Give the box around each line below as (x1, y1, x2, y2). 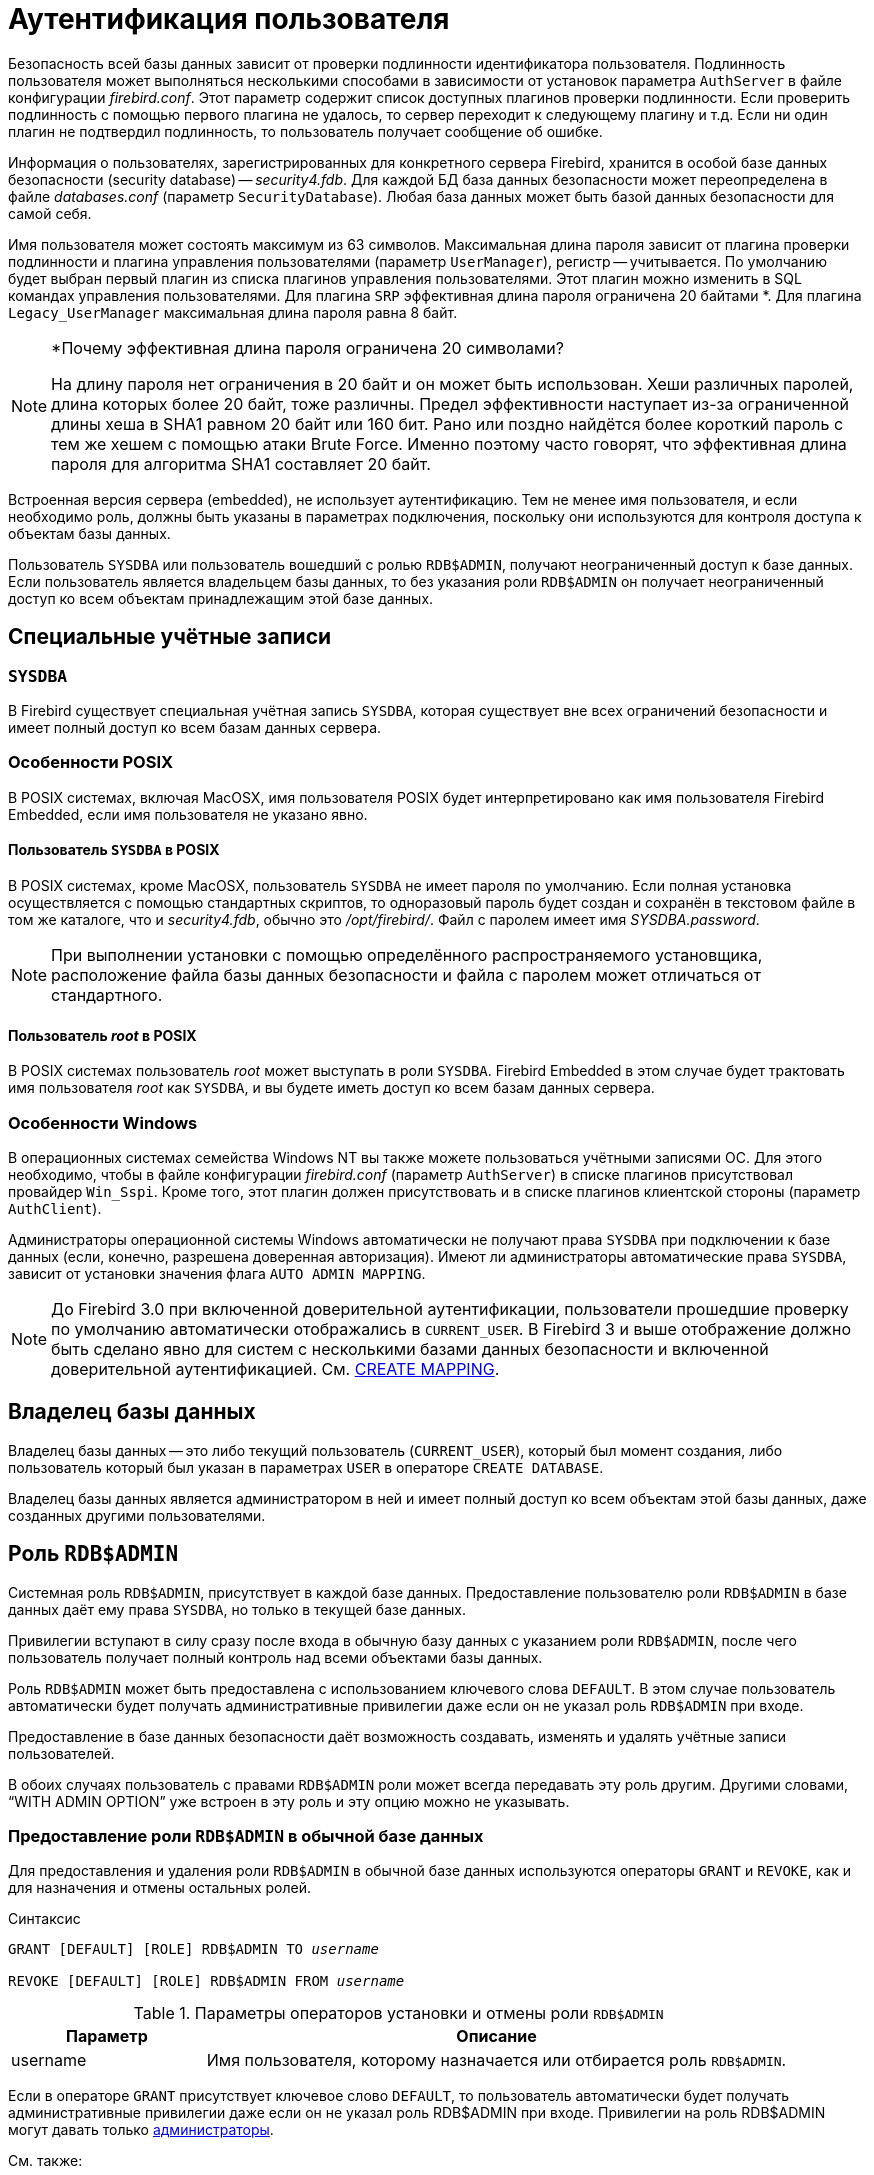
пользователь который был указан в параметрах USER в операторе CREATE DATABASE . (8, 1458, 604, 1476)
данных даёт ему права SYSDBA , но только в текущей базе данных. (8, 1600, 466, 1618)
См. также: (8, 2152, 83, 2170)
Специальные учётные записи (8, 624, 332, 650)
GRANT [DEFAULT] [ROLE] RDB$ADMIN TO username (8, 1941, 379, 1958)
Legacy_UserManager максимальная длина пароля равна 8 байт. (8, 303, 458, 321)
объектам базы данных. (8, 524, 171, 542)
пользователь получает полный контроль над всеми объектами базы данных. (8, 1648, 543, 1666)
